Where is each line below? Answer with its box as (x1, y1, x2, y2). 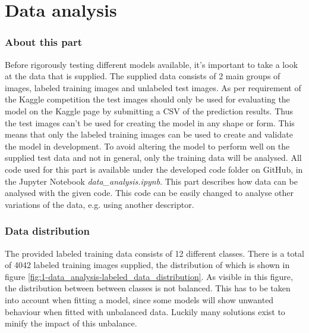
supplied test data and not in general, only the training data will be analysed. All (5, 151, 302, 164)
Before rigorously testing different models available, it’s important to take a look (5, 58, 298, 70)
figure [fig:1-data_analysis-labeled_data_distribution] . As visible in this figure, (5, 270, 293, 282)
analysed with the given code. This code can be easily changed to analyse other (5, 186, 294, 199)
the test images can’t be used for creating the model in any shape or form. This (5, 116, 295, 129)
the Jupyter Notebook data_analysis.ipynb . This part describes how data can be (5, 175, 298, 187)
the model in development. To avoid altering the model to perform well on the (5, 139, 290, 152)
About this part (5, 35, 82, 49)
